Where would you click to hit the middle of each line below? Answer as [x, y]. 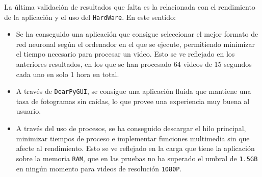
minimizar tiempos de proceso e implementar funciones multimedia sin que [133, 138]
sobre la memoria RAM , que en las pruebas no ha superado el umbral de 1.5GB [137, 158]
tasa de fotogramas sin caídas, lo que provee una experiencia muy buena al [133, 101]
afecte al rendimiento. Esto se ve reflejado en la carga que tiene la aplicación [135, 148]
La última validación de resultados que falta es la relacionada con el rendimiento [130, 7]
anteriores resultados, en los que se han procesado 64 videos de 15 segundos [134, 64]
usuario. [29, 111]
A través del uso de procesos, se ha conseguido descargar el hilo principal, [131, 128]
